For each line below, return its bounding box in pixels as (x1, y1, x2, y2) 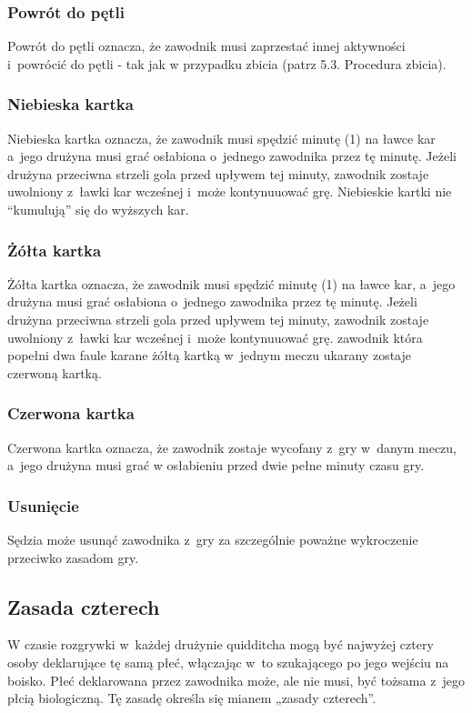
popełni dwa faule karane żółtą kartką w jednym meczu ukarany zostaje (7, 346, 411, 365)
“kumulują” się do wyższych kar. (7, 200, 189, 218)
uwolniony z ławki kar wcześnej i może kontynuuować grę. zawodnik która (7, 327, 423, 346)
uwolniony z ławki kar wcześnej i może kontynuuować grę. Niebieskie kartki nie (7, 182, 452, 201)
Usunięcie (7, 494, 79, 517)
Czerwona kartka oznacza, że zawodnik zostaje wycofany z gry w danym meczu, (7, 437, 457, 457)
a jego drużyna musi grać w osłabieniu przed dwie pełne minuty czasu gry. (7, 456, 425, 475)
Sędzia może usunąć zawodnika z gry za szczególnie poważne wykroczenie (7, 530, 418, 548)
